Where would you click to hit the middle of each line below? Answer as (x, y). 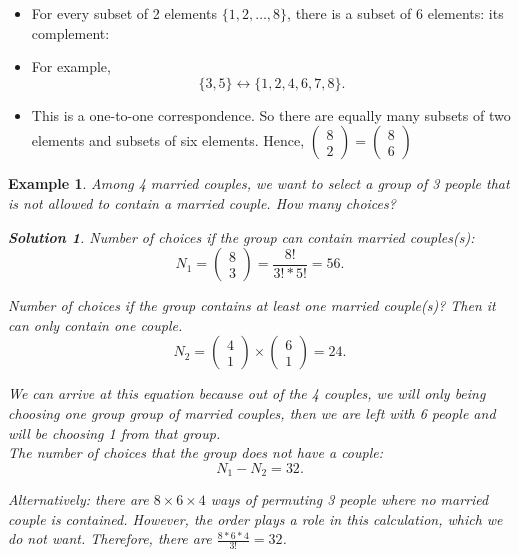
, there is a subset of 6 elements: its (395, 13)
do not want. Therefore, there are (110, 538)
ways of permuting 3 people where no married (349, 499)
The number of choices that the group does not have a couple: (196, 452)
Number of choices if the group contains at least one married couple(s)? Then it (252, 305)
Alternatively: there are (78, 499)
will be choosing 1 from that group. (114, 432)
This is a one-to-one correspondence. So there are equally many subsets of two (271, 114)
